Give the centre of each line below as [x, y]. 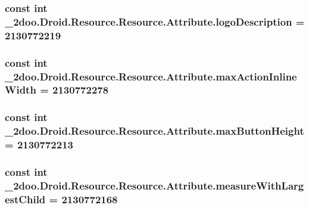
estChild [25, 199]
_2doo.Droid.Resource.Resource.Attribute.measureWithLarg [154, 185]
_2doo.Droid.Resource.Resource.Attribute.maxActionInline [151, 76]
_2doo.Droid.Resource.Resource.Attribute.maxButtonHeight [154, 131]
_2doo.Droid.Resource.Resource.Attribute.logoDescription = [155, 21]
